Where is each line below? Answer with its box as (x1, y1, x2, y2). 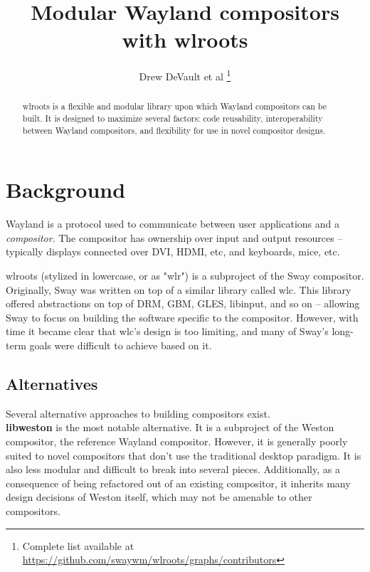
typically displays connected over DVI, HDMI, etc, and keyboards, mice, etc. (6, 244, 340, 259)
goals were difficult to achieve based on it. (29, 338, 212, 353)
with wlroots (122, 25, 248, 54)
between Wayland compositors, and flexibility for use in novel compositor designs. (22, 124, 326, 136)
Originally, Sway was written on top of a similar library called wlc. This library (6, 282, 351, 297)
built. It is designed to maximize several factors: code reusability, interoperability (22, 112, 323, 125)
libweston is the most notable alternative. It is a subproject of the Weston (6, 420, 334, 435)
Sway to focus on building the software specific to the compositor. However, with (6, 309, 359, 324)
